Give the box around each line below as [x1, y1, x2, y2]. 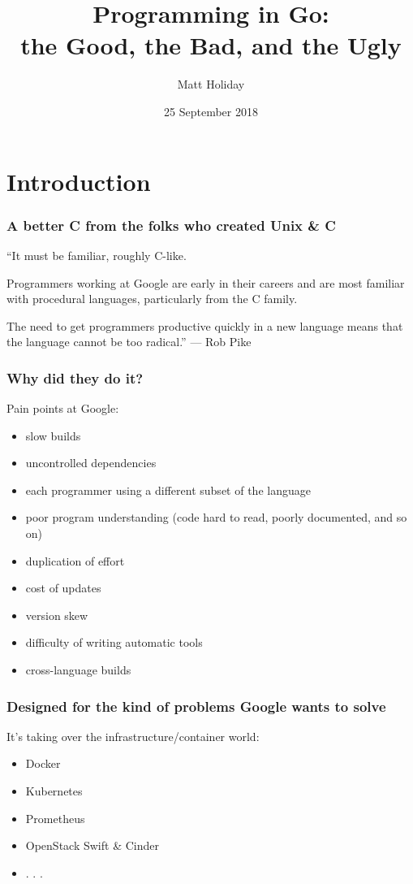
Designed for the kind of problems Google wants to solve [6, 695, 386, 716]
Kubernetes [25, 782, 83, 799]
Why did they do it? [6, 367, 144, 388]
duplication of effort [25, 552, 125, 569]
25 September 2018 [164, 102, 258, 119]
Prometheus [25, 809, 85, 826]
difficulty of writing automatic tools [25, 634, 203, 651]
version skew [25, 606, 88, 623]
